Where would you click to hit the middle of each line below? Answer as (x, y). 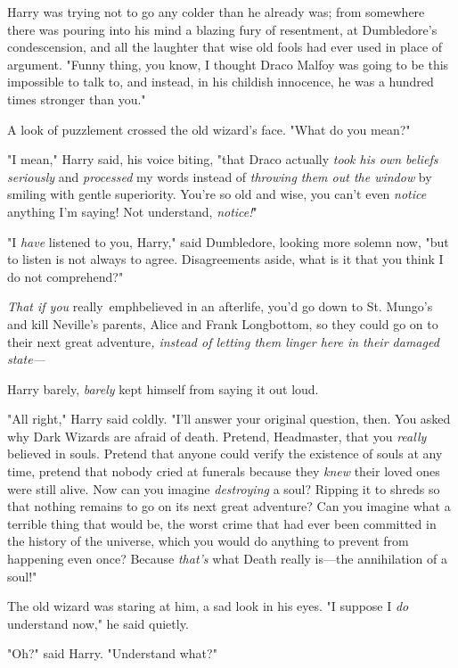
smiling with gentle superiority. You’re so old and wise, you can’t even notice (217, 194)
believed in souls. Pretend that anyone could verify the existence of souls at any (225, 454)
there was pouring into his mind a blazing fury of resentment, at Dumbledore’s (222, 29)
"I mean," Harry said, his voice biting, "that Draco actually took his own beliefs (223, 159)
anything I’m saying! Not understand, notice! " (132, 211)
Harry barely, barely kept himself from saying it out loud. (163, 388)
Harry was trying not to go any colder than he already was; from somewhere (216, 12)
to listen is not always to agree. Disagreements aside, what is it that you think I (225, 259)
